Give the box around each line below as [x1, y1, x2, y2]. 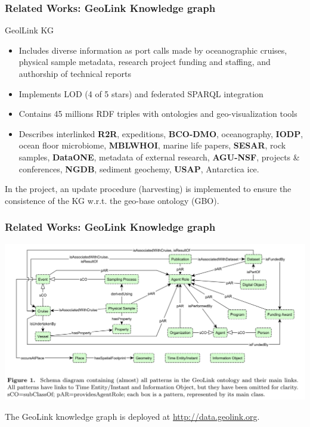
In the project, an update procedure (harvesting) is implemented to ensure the [5, 182, 292, 195]
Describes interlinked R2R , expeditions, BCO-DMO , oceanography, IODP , [18, 127, 303, 140]
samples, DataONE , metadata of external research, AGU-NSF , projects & [18, 150, 300, 163]
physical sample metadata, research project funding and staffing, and [18, 55, 271, 68]
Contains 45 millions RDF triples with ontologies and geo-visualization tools [18, 107, 297, 120]
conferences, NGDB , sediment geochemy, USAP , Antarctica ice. [18, 162, 259, 175]
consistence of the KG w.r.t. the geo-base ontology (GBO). [5, 194, 219, 206]
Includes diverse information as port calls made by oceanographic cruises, [18, 44, 287, 56]
